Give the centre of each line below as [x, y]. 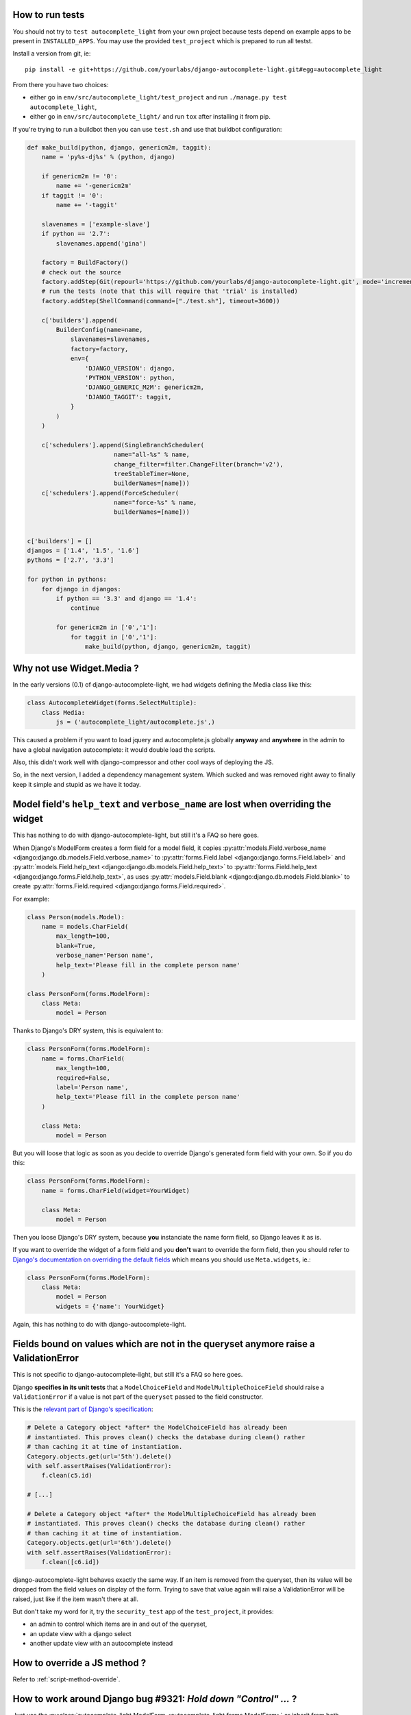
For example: [31, 899]
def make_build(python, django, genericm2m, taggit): [119, 147]
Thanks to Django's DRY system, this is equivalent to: [88, 1031]
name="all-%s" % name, [151, 455]
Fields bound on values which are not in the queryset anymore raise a [164, 1344]
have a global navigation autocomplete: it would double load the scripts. [114, 749]
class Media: [63, 712]
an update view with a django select [80, 1633]
